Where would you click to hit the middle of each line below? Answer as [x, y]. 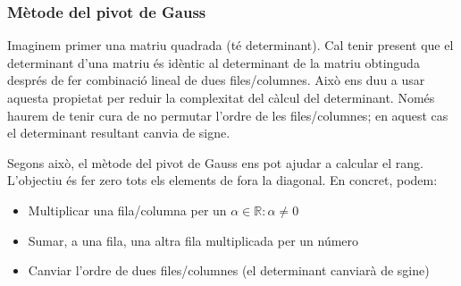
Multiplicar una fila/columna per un [127, 210]
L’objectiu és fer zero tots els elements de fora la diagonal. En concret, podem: [222, 180]
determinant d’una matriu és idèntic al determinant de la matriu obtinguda [214, 62]
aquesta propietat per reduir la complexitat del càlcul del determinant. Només [221, 97]
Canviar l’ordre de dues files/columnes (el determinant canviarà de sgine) [229, 270]
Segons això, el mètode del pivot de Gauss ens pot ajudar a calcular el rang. [216, 162]
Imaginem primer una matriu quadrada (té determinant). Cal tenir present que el [230, 45]
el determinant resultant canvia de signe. [119, 133]
